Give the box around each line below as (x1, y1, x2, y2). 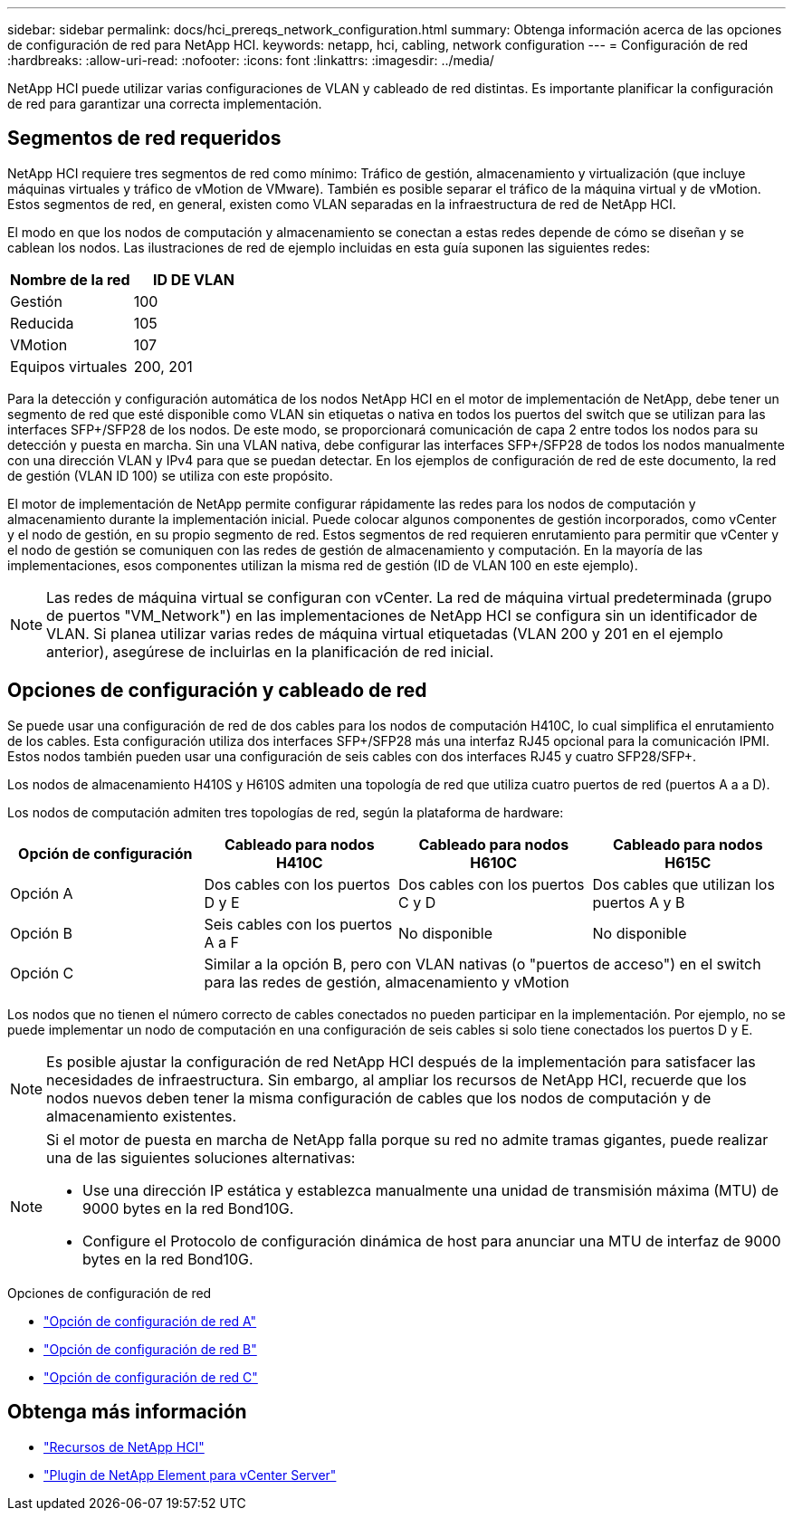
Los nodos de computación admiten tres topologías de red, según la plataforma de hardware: (7, 804, 564, 820)
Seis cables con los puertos (204, 914, 393, 933)
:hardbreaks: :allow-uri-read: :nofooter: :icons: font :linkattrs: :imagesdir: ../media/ (7, 53, 494, 68)
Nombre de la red (10, 270, 130, 289)
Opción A (10, 883, 73, 902)
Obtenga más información (7, 1400, 247, 1424)
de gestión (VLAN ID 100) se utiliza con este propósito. (7, 467, 333, 483)
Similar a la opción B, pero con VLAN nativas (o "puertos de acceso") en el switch (204, 954, 761, 973)
